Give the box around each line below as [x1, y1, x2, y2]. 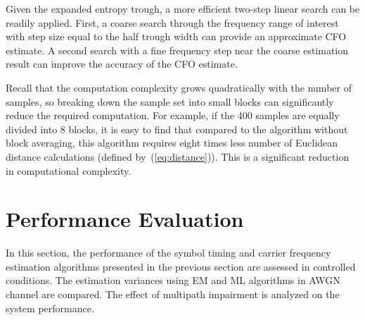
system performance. [6, 300, 94, 315]
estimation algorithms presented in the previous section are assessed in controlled [6, 259, 356, 273]
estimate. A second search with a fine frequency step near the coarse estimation [6, 42, 349, 57]
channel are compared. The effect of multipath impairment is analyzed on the [6, 287, 340, 302]
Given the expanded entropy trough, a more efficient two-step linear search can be [6, 1, 360, 16]
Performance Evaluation [6, 204, 244, 233]
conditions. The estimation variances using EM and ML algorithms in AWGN [6, 273, 340, 288]
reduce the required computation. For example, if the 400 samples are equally [6, 108, 340, 123]
